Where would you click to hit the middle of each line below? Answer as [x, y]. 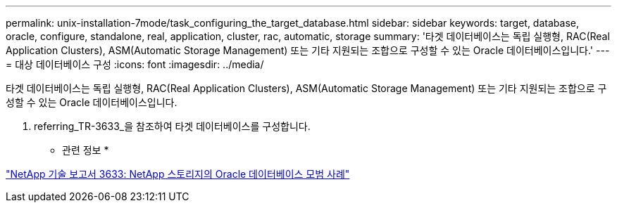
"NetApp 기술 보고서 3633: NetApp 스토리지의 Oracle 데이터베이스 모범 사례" [178, 174]
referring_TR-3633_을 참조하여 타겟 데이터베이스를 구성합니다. [172, 126]
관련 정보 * [86, 150]
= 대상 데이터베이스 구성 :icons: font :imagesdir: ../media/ [135, 64]
